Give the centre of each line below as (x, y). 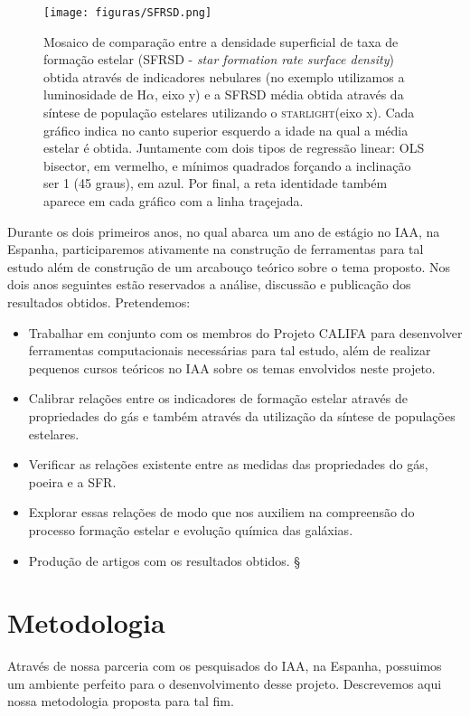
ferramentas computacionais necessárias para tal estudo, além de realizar (230, 350)
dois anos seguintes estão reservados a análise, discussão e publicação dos (209, 284)
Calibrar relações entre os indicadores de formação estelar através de (218, 398)
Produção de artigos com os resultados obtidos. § (164, 560)
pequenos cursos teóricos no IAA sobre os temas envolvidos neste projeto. (232, 367)
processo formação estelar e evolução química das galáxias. (191, 529)
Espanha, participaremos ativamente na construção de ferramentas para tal (216, 249)
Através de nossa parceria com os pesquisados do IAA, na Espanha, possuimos (225, 666)
